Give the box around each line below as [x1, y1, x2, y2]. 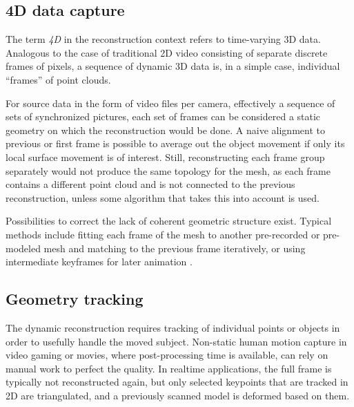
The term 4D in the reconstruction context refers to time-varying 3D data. [6, 32, 321, 46]
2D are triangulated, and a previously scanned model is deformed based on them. [6, 388, 350, 402]
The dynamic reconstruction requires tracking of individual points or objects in [6, 320, 340, 334]
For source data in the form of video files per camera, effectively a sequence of [6, 95, 335, 110]
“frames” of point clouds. [6, 72, 111, 86]
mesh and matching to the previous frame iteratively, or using [43, 240, 306, 255]
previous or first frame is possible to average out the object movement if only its [6, 136, 345, 151]
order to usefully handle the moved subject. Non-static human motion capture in [6, 334, 347, 348]
